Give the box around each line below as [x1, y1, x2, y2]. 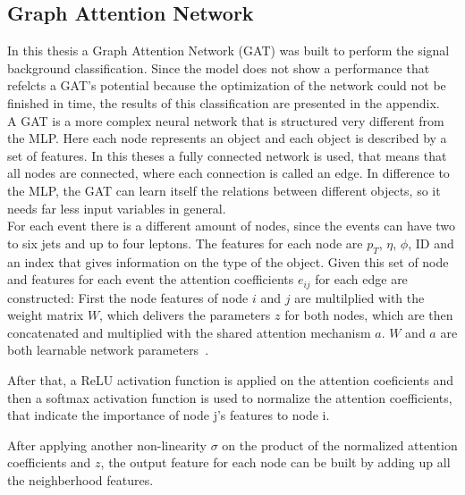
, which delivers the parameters [99, 306, 271, 324]
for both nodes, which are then [284, 306, 453, 324]
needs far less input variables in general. [7, 198, 226, 217]
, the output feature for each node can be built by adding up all [100, 453, 451, 472]
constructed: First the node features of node [7, 288, 249, 306]
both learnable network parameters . [7, 340, 209, 359]
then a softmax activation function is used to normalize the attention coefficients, [7, 388, 452, 407]
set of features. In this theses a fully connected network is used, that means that [7, 146, 447, 164]
